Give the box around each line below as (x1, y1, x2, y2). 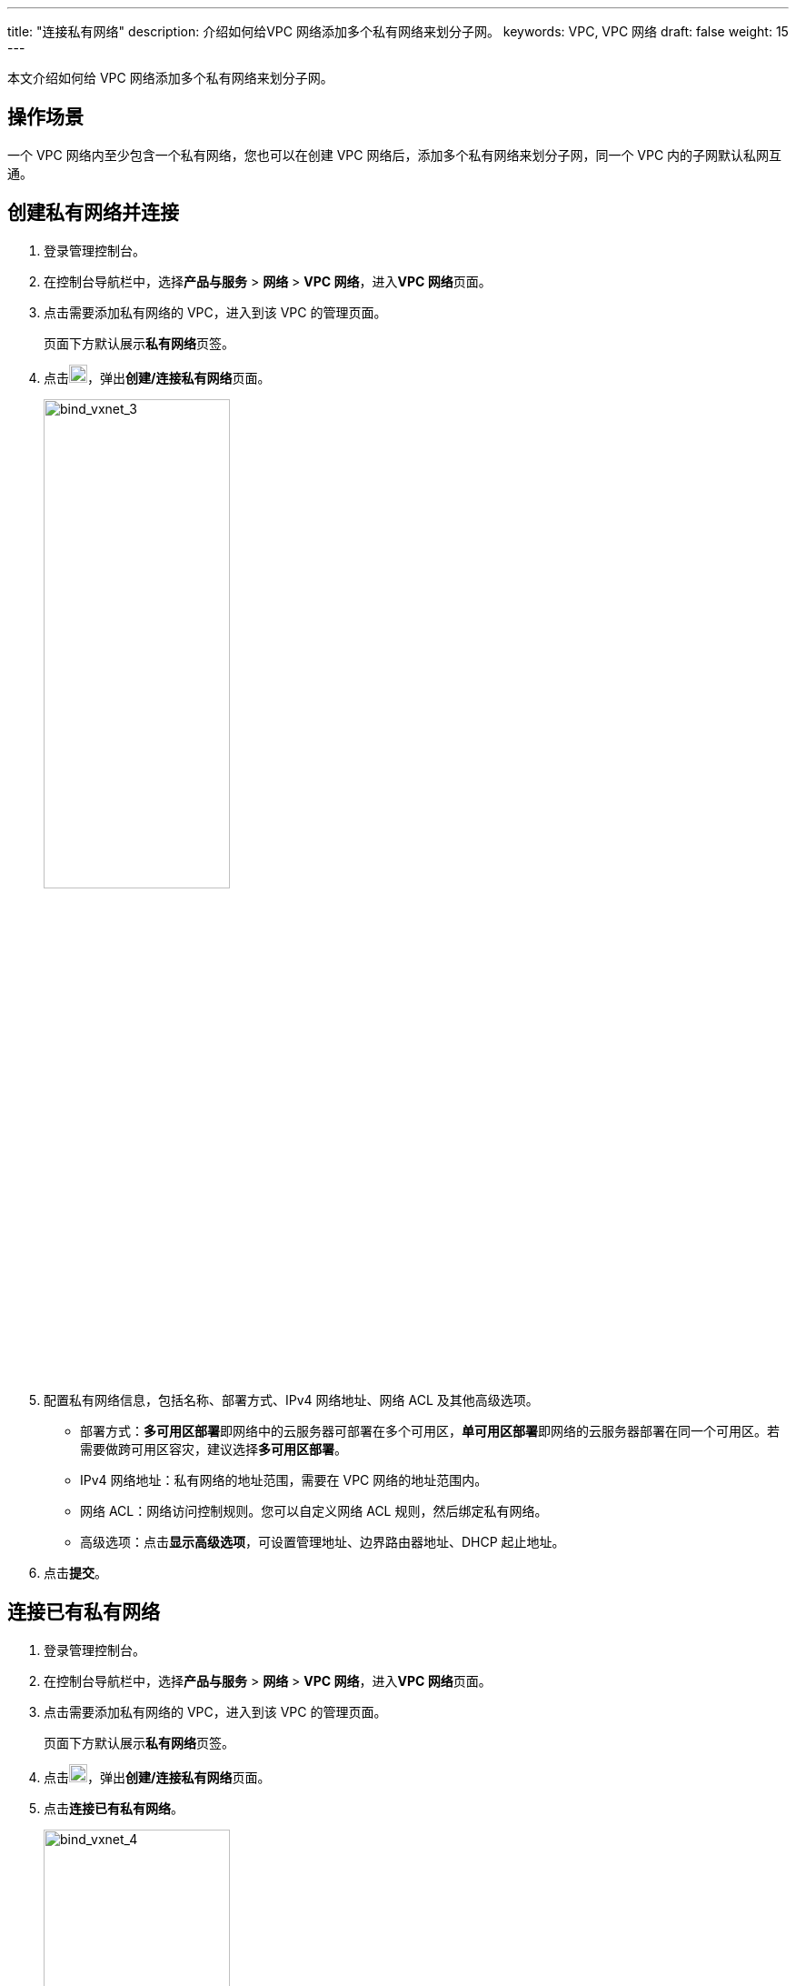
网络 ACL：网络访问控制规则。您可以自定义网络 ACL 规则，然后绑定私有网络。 (80, 1502, 548, 1519)
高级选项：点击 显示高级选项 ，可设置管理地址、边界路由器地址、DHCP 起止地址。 (80, 1533, 565, 1550)
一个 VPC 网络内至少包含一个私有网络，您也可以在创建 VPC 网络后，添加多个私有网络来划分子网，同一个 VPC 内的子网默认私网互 (7, 146, 782, 163)
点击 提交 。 (44, 1564, 107, 1580)
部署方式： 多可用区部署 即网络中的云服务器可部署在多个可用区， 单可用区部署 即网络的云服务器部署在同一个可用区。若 (80, 1422, 780, 1439)
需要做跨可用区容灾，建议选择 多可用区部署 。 (80, 1440, 347, 1457)
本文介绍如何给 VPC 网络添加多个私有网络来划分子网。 (7, 70, 333, 85)
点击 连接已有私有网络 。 (44, 1800, 184, 1816)
